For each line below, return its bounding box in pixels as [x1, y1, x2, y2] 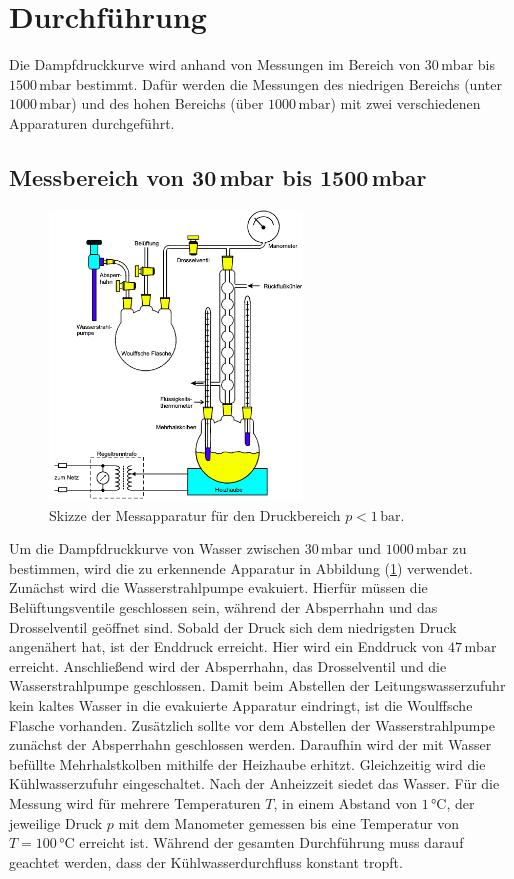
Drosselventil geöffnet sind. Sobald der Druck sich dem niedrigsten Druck [9, 616, 457, 637]
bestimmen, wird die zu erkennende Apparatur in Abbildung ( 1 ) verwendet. [9, 557, 473, 578]
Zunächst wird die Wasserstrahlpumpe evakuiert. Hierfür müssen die [9, 577, 428, 598]
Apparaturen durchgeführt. [9, 112, 175, 133]
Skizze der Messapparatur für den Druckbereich [49, 504, 341, 525]
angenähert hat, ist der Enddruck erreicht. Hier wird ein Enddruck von [9, 636, 444, 657]
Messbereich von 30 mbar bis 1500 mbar [9, 161, 427, 192]
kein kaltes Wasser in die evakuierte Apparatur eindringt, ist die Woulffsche [9, 694, 473, 715]
